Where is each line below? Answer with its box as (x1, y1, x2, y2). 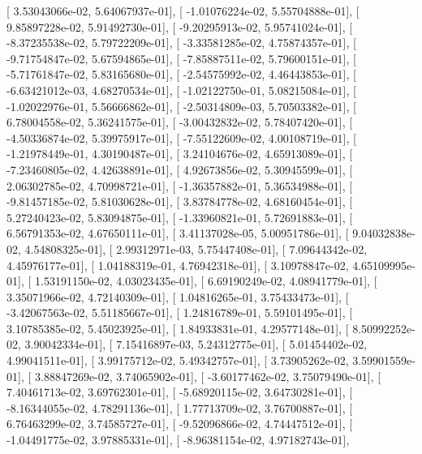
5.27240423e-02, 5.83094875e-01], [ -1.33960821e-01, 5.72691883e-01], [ (6, 208, 353, 225)
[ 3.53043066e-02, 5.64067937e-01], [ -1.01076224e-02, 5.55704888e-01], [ (6, 2, 360, 19)
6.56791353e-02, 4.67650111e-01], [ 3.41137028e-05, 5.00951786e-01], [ (6, 225, 349, 242)
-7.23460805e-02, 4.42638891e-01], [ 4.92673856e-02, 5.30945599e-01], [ (6, 161, 353, 178)
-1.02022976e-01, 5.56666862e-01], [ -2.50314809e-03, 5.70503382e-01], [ (6, 97, 356, 114)
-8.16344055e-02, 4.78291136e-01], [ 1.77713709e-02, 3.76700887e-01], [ (6, 399, 353, 416)
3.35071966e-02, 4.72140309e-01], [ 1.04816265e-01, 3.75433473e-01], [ (6, 288, 349, 305)
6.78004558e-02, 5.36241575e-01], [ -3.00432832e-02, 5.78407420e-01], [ (6, 113, 353, 131)
